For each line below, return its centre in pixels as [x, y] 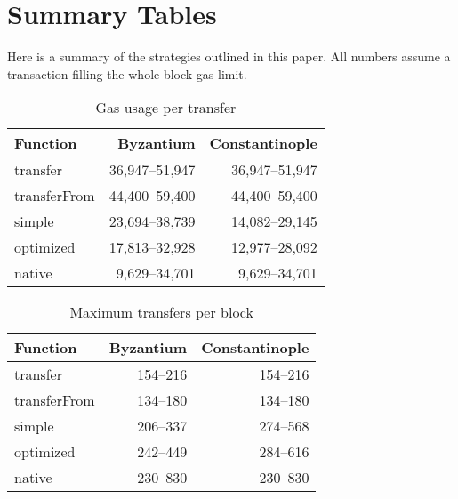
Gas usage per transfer [166, 108]
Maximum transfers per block [161, 312]
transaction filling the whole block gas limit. [127, 73]
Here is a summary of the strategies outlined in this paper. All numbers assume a [229, 56]
